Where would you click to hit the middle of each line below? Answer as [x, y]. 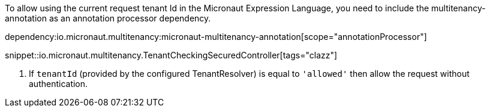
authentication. [58, 84]
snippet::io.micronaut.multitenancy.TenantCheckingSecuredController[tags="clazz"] [171, 55]
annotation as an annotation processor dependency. [108, 18]
